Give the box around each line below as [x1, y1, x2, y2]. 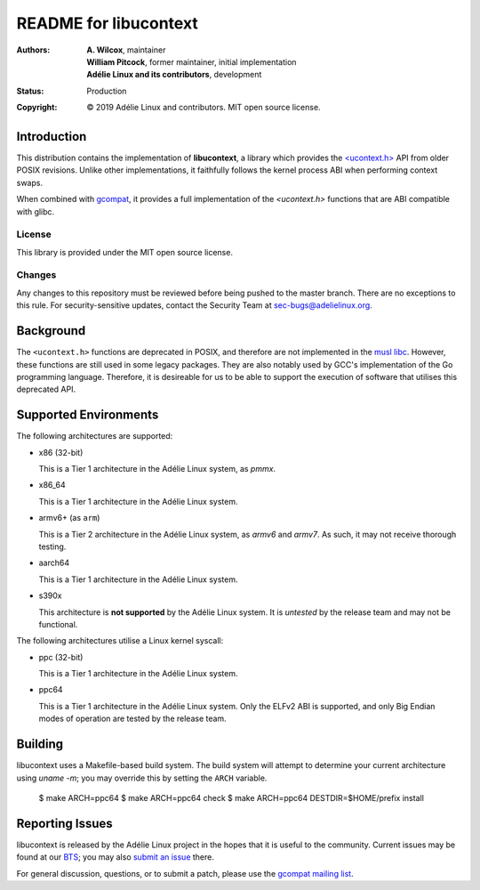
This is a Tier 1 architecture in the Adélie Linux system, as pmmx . [38, 464, 276, 474]
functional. [38, 619, 78, 629]
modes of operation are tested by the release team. [38, 713, 227, 724]
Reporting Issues [16, 815, 113, 831]
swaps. [16, 177, 44, 188]
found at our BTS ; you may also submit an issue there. [16, 852, 215, 862]
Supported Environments [16, 408, 159, 423]
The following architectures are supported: [16, 431, 173, 441]
